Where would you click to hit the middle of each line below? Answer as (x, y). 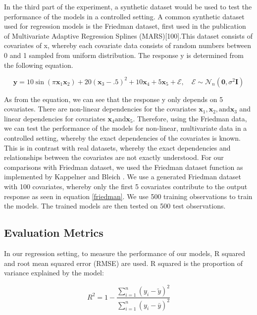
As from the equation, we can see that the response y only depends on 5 (114, 99)
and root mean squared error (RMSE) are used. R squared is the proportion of (123, 263)
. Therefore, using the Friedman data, (190, 118)
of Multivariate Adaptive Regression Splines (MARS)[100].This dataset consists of (128, 35)
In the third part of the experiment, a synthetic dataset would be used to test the (128, 6)
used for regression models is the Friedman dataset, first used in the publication (125, 26)
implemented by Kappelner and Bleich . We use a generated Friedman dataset (123, 177)
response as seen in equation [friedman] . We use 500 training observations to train (128, 196)
